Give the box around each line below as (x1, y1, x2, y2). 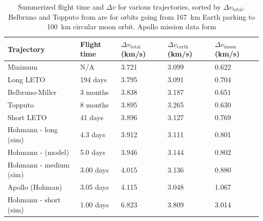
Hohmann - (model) (8, 146, 69, 157)
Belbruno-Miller (8, 86, 57, 97)
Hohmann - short (8, 194, 61, 204)
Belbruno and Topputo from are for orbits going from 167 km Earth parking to (8, 11, 255, 22)
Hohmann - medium (8, 159, 70, 170)
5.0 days (80, 146, 106, 157)
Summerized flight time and (18, 2, 104, 12)
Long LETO (8, 74, 46, 85)
